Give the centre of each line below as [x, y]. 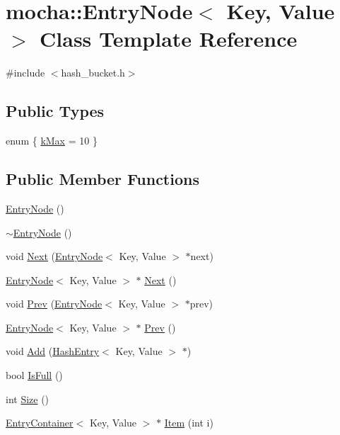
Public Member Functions [102, 179]
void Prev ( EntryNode [54, 304]
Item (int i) [189, 423]
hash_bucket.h [93, 73]
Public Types [55, 111]
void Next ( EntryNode [54, 256]
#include [25, 73]
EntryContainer [40, 423]
